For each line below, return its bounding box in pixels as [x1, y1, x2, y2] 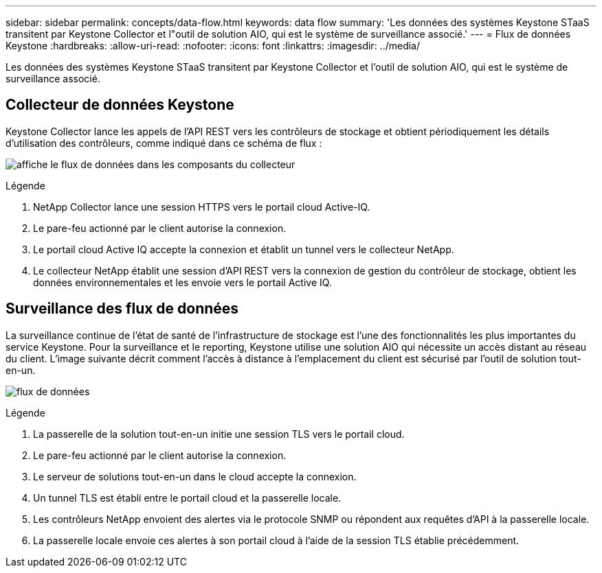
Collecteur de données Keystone [5, 96, 234, 114]
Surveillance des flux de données [5, 300, 239, 318]
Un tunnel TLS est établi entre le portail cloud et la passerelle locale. [33, 491, 342, 504]
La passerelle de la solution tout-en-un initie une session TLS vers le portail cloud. [33, 428, 405, 440]
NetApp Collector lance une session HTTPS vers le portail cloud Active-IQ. [33, 200, 370, 213]
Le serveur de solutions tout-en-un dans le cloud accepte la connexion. [33, 470, 357, 482]
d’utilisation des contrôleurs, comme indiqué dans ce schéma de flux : [5, 137, 322, 149]
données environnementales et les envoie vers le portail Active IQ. [33, 276, 332, 288]
